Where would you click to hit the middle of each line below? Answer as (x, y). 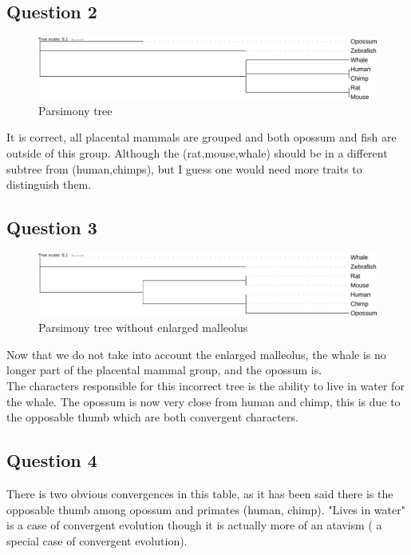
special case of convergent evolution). (97, 540)
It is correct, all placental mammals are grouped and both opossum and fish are (202, 137)
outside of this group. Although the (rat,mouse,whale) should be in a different (197, 153)
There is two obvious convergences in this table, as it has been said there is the (200, 494)
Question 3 (52, 228)
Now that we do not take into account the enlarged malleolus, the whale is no (196, 354)
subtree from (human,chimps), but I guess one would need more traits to (184, 168)
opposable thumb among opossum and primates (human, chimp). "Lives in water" (206, 509)
